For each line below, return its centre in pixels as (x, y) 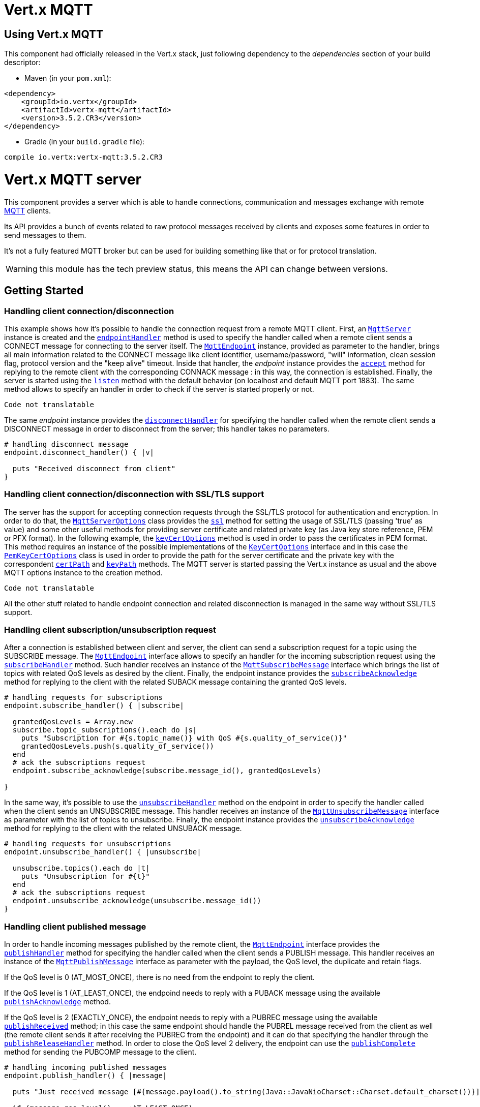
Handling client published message (75, 926)
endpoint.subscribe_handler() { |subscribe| (94, 706)
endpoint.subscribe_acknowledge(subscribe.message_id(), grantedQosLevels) (167, 771)
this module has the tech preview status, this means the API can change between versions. (214, 269)
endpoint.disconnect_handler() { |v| (79, 452)
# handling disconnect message (66, 444)
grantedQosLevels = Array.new (72, 722)
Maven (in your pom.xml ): (68, 78)
